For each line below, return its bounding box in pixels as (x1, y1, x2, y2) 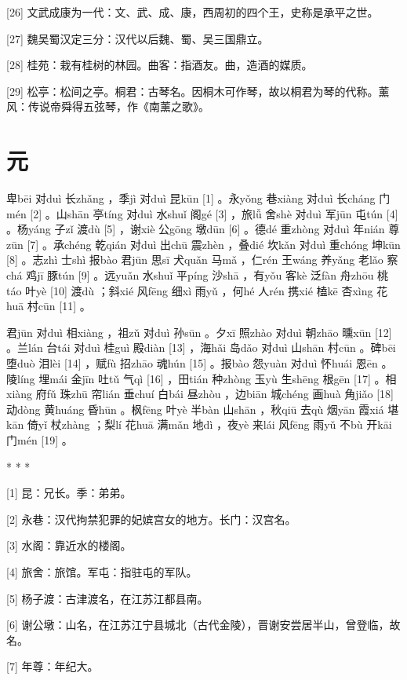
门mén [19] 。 (6, 432, 73, 448)
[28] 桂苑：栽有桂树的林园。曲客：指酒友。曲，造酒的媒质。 (6, 57, 313, 73)
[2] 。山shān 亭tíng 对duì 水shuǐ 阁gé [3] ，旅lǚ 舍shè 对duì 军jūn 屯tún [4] (30, 205, 398, 221)
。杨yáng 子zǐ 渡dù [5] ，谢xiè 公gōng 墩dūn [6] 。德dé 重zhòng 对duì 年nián (6, 221, 385, 237)
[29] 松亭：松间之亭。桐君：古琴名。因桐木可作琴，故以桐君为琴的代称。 (6, 82, 379, 99)
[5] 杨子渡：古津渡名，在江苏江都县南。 (6, 590, 209, 606)
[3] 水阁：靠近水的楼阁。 (6, 537, 132, 554)
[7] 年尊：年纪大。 (6, 658, 99, 675)
